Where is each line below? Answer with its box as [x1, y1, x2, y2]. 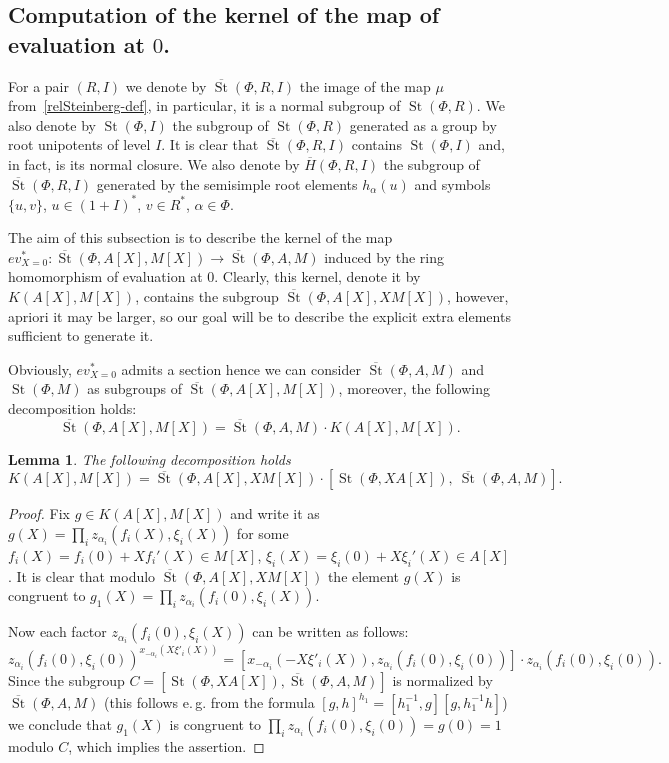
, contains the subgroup [135, 286, 279, 307]
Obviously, [8, 358, 72, 379]
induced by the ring [324, 246, 444, 267]
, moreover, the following [338, 378, 490, 399]
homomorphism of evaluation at [8, 266, 203, 287]
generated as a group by [349, 114, 497, 135]
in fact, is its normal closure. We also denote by [8, 153, 300, 174]
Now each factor [8, 621, 107, 642]
